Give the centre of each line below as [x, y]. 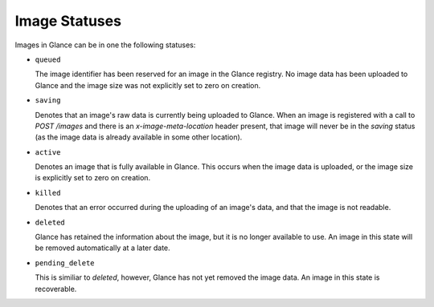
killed [48, 193]
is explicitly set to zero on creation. [93, 178]
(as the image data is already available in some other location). [139, 137]
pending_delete [65, 263]
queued [48, 59]
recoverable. [56, 289]
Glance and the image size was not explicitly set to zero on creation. [148, 85]
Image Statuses [68, 21]
